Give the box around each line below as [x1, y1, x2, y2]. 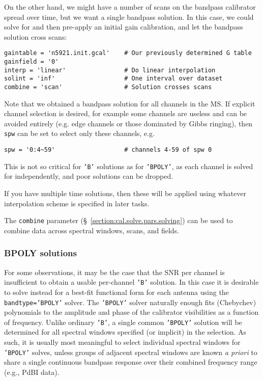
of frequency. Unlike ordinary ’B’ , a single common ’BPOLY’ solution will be [4, 316, 242, 327]
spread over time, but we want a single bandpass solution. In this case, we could [4, 11, 254, 22]
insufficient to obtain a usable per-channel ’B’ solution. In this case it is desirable [4, 277, 259, 287]
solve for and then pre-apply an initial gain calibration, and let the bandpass [4, 21, 243, 32]
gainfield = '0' [4, 58, 59, 66]
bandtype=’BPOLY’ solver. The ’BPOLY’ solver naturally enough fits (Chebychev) [4, 296, 256, 307]
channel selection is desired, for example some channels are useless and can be [4, 108, 247, 119]
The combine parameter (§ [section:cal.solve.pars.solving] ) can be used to [4, 215, 233, 226]
